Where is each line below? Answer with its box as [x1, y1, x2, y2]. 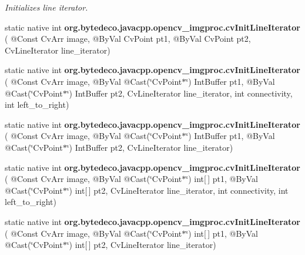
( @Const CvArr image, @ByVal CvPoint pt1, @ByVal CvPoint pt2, [5, 32, 251, 45]
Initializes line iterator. [5, 1, 88, 13]
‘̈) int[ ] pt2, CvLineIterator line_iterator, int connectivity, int [66, 184, 289, 196]
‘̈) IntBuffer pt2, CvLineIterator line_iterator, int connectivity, [66, 87, 293, 99]
